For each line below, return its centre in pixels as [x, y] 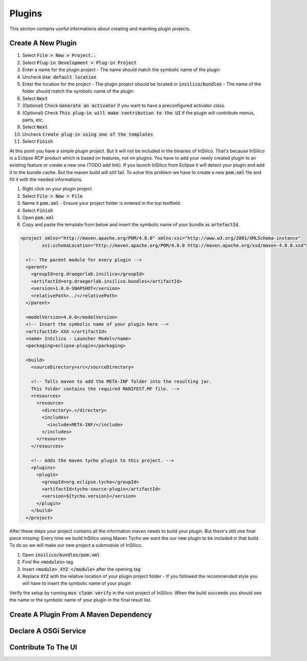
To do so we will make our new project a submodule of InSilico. [76, 545]
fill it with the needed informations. [46, 180]
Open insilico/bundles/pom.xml [61, 555]
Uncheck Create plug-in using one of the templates [88, 134]
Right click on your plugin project [57, 189]
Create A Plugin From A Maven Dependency [81, 614]
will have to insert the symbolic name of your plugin [77, 583]
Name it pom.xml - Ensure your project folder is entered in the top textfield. [102, 203]
